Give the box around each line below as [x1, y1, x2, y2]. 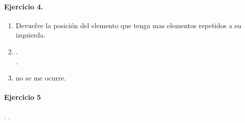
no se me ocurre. [15, 73, 66, 83]
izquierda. [15, 30, 46, 40]
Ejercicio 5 [4, 92, 41, 102]
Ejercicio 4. [4, 1, 43, 11]
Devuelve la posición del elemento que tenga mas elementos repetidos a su [15, 20, 242, 30]
